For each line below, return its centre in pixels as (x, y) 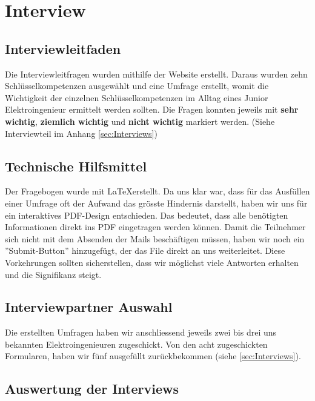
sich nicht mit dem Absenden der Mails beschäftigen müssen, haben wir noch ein (155, 238)
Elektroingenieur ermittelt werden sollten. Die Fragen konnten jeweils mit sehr (152, 109)
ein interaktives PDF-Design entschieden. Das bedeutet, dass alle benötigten (147, 215)
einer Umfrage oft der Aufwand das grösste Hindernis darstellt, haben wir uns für (156, 203)
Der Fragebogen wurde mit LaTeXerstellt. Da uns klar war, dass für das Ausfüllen (157, 191)
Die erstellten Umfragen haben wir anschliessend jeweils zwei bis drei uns (141, 332)
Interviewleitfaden (63, 48)
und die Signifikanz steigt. (53, 274)
